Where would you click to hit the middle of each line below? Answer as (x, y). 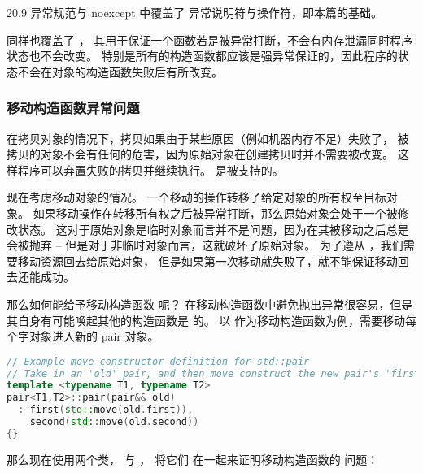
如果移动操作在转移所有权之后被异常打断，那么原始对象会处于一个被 (215, 213)
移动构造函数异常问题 (73, 108)
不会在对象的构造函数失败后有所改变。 (120, 71)
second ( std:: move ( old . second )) (114, 422)
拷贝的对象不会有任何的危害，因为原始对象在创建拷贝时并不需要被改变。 (200, 154)
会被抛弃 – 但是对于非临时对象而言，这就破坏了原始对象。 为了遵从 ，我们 (205, 245)
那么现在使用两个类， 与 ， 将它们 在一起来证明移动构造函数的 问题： (193, 459)
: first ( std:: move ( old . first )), (106, 410)
